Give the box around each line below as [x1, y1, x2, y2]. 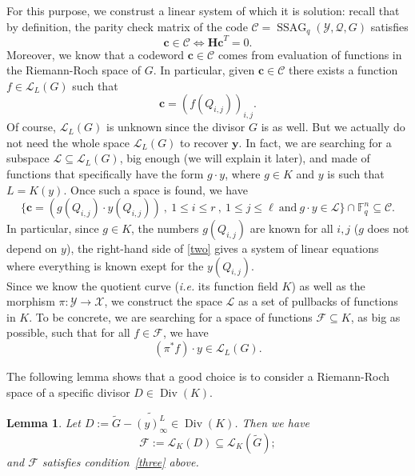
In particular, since [6, 220, 99, 237]
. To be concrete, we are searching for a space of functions [29, 308, 313, 325]
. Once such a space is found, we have [63, 181, 248, 198]
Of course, [6, 118, 56, 135]
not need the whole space [6, 134, 130, 150]
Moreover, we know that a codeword [6, 46, 185, 62]
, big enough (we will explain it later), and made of [119, 150, 370, 166]
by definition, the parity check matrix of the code [6, 18, 248, 34]
